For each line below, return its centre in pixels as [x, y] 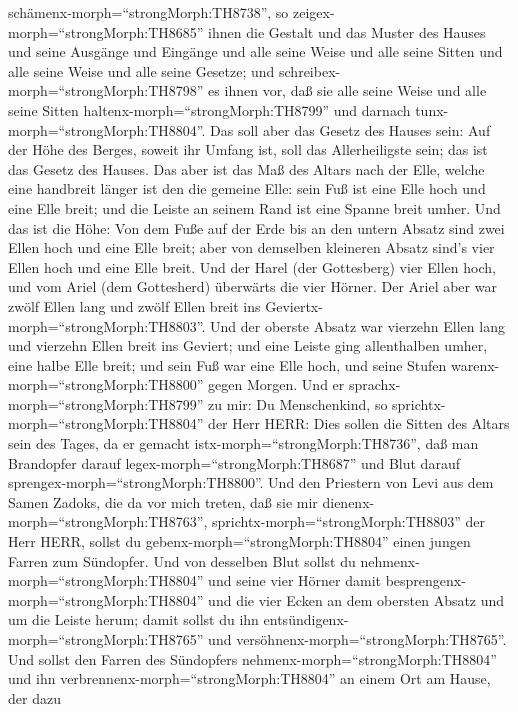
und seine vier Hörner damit [294, 580]
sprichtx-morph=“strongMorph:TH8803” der [349, 521]
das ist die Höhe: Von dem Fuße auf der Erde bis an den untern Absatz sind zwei [256, 227]
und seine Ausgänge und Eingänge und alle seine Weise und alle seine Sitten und [255, 51]
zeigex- [314, 12]
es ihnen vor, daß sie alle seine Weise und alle [347, 90]
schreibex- [310, 70]
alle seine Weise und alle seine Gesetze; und [141, 70]
